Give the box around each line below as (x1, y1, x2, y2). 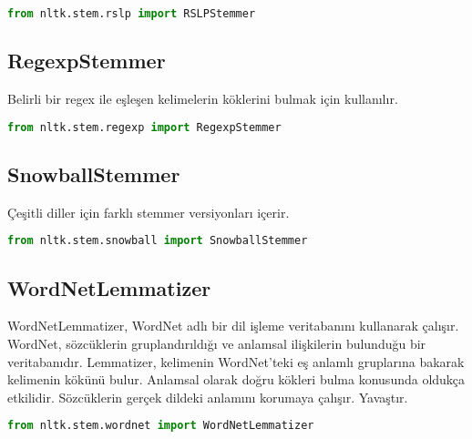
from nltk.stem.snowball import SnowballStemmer (7, 234, 308, 248)
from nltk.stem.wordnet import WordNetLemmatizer (7, 419, 314, 433)
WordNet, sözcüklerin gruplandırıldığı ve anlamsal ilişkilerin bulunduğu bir (7, 334, 426, 353)
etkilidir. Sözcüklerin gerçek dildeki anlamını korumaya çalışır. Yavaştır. (7, 387, 408, 406)
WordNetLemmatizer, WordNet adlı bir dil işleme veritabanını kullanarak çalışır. (7, 316, 459, 335)
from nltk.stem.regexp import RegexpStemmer (7, 120, 282, 134)
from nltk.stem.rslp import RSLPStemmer (7, 7, 256, 20)
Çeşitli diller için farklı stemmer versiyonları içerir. (7, 202, 290, 221)
